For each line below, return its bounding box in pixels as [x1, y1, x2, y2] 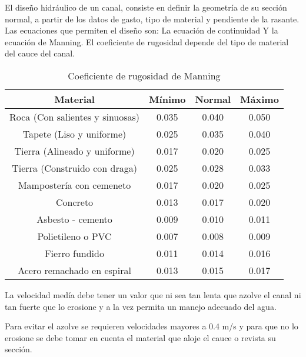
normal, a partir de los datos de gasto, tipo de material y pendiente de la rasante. [5, 12, 300, 25]
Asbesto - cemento [36, 212, 112, 226]
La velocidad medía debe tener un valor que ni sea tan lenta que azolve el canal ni [5, 288, 301, 301]
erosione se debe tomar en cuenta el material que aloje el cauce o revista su [5, 331, 276, 343]
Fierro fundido [45, 246, 104, 260]
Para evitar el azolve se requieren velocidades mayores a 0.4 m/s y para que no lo [5, 320, 298, 332]
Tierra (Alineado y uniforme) [14, 144, 135, 158]
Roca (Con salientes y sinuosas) [9, 109, 140, 124]
